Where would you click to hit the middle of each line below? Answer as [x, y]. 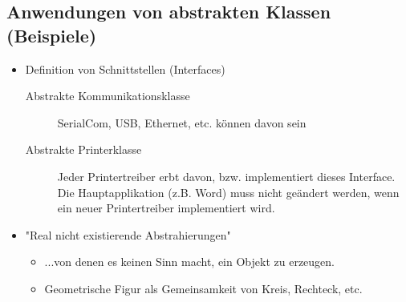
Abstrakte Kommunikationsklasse [108, 96]
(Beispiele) [52, 35]
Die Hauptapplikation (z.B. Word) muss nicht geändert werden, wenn [228, 192]
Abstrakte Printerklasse [83, 149]
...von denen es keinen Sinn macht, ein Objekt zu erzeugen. [189, 262]
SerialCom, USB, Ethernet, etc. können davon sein [182, 122]
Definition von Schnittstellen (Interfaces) [125, 68]
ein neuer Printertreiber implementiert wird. [166, 208]
